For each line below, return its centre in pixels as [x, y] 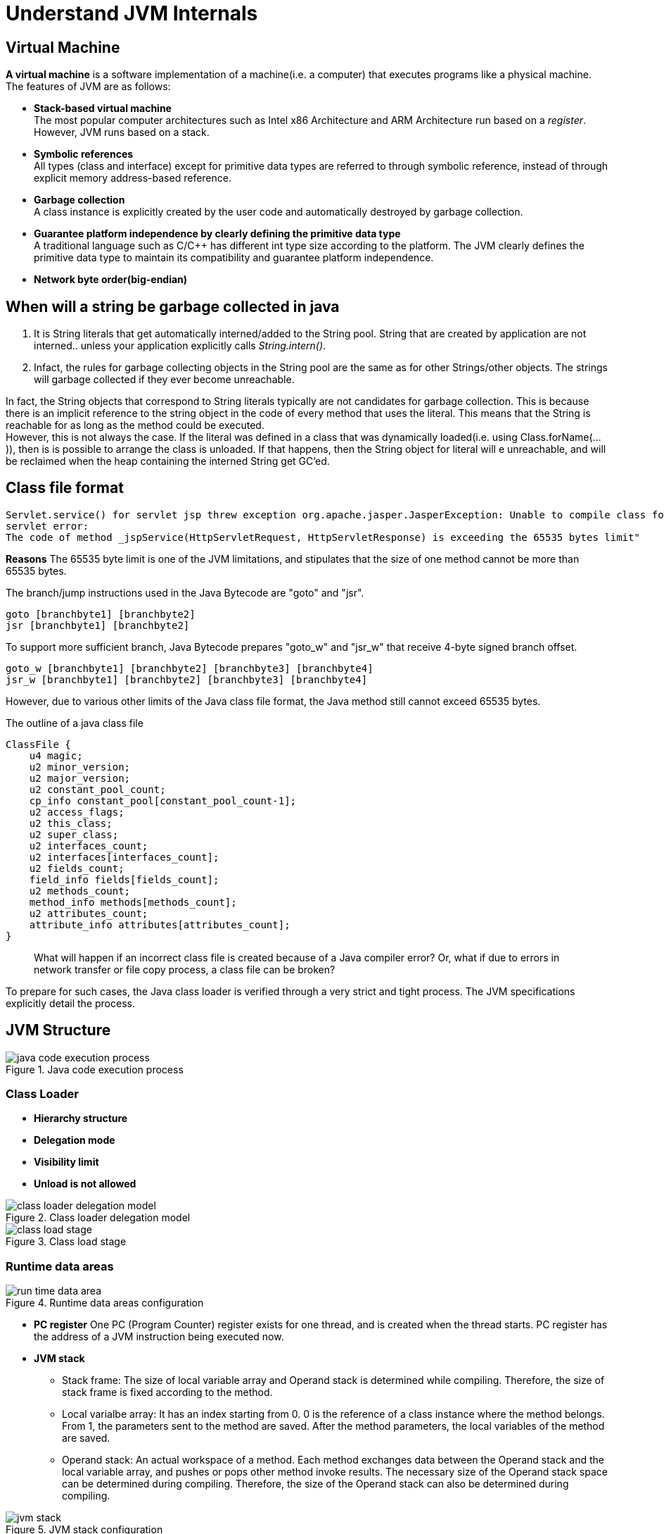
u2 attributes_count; [89, 913]
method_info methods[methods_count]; [133, 902]
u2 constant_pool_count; [97, 789]
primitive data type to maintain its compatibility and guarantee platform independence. [234, 258]
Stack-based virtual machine [103, 108]
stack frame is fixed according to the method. [167, 1392]
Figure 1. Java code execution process [95, 1069]
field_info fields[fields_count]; [124, 879]
